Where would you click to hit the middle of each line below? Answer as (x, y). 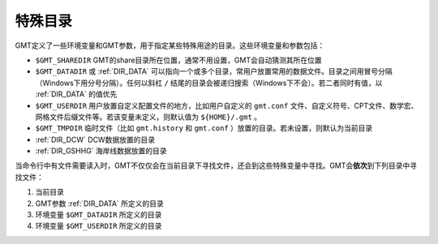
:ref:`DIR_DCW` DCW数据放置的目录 (95, 139)
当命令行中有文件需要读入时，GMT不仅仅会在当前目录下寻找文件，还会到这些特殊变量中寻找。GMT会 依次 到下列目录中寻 (216, 165)
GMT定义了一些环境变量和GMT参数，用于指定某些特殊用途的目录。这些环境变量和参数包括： (170, 45)
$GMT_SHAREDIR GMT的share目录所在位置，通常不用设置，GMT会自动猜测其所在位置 (178, 60)
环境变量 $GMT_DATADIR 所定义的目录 (99, 215)
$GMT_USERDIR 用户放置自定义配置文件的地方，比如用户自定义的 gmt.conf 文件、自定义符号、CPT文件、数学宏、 (227, 105)
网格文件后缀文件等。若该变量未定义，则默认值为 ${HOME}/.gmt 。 (148, 117)
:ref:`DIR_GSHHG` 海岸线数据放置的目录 (101, 151)
